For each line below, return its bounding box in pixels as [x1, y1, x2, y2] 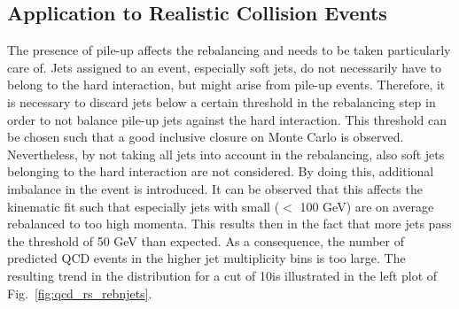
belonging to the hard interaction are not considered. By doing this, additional [7, 162, 434, 181]
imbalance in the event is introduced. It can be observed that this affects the [7, 179, 423, 197]
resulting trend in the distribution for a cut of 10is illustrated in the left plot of [7, 266, 438, 284]
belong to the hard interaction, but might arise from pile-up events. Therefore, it [7, 75, 446, 94]
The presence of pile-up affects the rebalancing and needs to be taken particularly [7, 41, 451, 59]
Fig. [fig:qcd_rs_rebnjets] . [7, 283, 152, 302]
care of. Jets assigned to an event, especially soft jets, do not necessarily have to [7, 58, 442, 76]
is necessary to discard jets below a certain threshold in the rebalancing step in [7, 92, 436, 111]
